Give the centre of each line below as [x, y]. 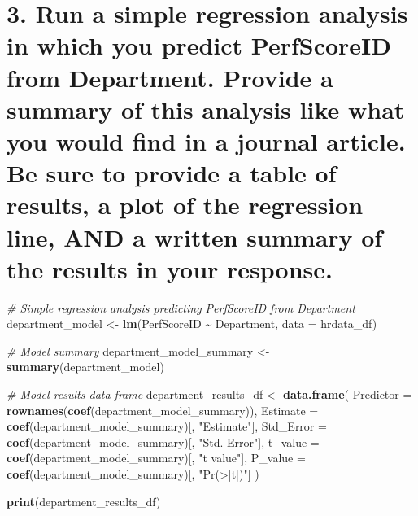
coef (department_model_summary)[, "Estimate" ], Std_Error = [167, 426]
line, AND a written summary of [195, 236]
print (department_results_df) [84, 501]
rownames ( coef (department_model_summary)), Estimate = [163, 410]
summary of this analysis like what [206, 109]
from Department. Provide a [170, 77]
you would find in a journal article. [206, 140]
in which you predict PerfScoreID [199, 45]
